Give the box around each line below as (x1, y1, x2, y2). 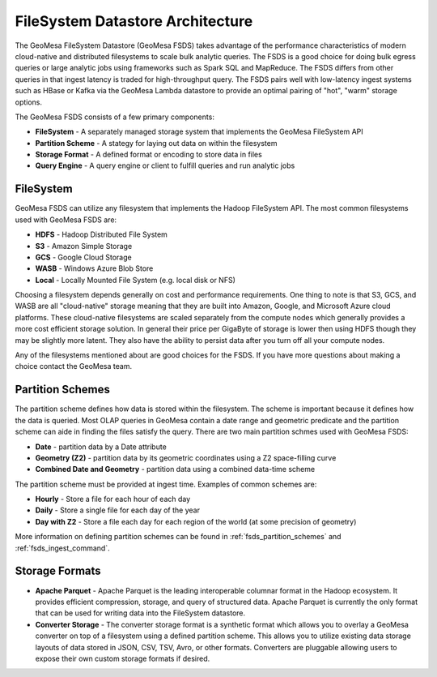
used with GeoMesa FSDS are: (15, 215, 117, 225)
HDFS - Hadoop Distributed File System (35, 229, 168, 239)
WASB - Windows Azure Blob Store (35, 264, 154, 273)
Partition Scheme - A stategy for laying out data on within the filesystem (35, 138, 278, 148)
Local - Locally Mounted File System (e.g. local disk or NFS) (35, 275, 236, 285)
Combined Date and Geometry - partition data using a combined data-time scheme (35, 465, 316, 474)
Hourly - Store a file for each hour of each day (35, 495, 191, 504)
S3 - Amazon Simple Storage (35, 241, 133, 251)
